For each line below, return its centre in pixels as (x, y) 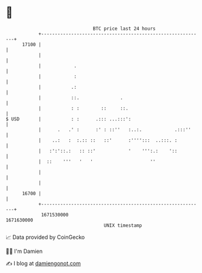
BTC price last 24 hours (124, 29)
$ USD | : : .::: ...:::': (68, 119)
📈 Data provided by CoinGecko (45, 237)
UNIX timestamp (123, 225)
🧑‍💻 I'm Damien (24, 251)
